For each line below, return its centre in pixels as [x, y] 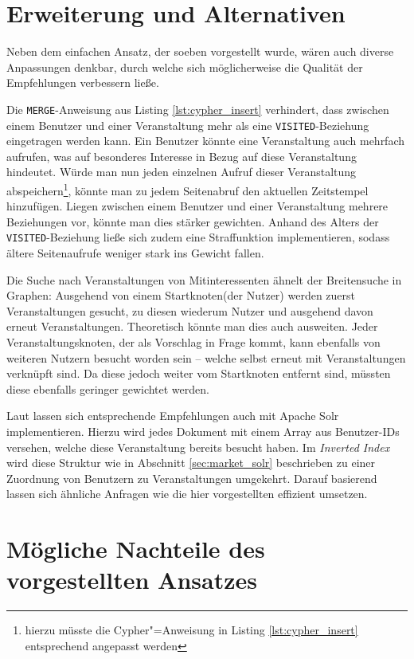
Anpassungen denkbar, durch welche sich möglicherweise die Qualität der [185, 67]
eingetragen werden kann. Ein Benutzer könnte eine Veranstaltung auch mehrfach [206, 141]
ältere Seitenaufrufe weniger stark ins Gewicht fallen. [135, 253]
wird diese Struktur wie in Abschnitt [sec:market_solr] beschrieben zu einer [191, 463]
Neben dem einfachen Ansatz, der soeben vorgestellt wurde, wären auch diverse [200, 51]
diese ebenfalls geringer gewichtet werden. [108, 388]
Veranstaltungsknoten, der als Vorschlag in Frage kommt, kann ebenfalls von [193, 342]
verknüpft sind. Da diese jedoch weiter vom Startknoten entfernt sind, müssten [199, 373]
